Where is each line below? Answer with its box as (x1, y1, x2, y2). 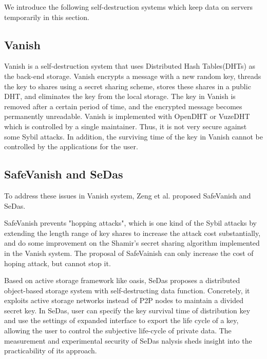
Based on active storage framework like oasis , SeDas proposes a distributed (4, 275, 240, 286)
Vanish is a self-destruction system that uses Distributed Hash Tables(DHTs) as (4, 61, 256, 71)
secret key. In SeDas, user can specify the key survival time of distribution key (4, 305, 251, 315)
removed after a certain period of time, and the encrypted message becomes (4, 101, 242, 111)
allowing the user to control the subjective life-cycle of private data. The (4, 325, 232, 336)
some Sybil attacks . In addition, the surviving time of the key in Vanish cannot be (4, 131, 263, 142)
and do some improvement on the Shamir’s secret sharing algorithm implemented (4, 237, 260, 248)
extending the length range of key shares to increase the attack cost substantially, (4, 227, 261, 238)
